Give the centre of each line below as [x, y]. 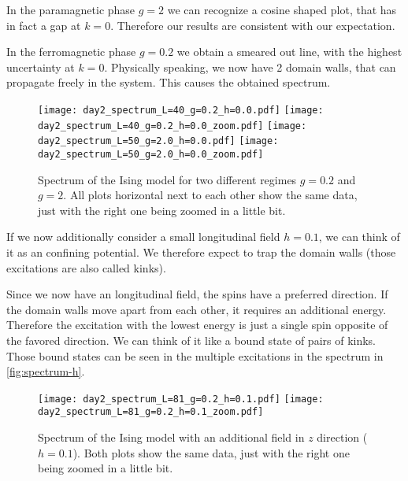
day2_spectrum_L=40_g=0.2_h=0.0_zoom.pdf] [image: [172, 126]
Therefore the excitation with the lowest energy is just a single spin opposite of [197, 325]
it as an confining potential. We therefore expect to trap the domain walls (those [201, 252]
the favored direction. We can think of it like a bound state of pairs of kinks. [191, 340]
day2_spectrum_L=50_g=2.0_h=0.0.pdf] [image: [158, 141]
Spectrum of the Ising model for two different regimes [167, 179]
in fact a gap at [44, 25]
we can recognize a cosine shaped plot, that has [282, 9]
